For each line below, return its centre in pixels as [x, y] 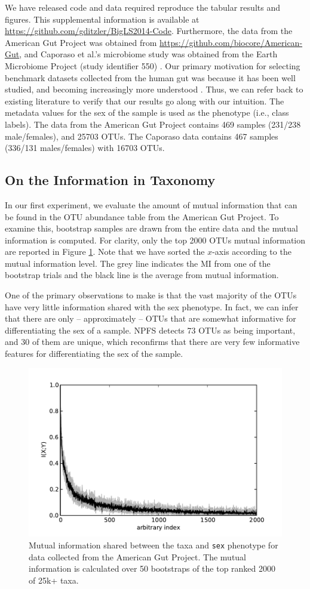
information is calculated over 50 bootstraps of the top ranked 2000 [152, 568]
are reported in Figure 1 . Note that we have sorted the [105, 252]
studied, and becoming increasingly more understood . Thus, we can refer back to [154, 89]
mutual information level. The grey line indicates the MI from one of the [138, 263]
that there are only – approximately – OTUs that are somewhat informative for [151, 318]
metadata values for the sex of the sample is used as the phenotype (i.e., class [147, 112]
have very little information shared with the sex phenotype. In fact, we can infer [152, 306]
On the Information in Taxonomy [110, 180]
